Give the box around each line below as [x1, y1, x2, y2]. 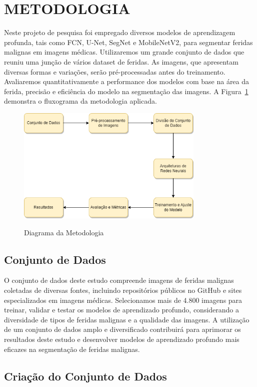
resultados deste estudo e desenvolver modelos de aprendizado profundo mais [4, 333, 239, 344]
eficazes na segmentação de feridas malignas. [4, 343, 140, 354]
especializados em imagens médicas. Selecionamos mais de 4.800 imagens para [4, 294, 242, 305]
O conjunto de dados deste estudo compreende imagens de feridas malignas [4, 275, 234, 285]
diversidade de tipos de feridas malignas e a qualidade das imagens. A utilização [4, 314, 249, 324]
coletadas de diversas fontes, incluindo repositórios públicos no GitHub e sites [4, 284, 242, 295]
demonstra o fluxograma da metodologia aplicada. [4, 96, 157, 106]
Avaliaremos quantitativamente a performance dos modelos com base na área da [4, 76, 249, 87]
